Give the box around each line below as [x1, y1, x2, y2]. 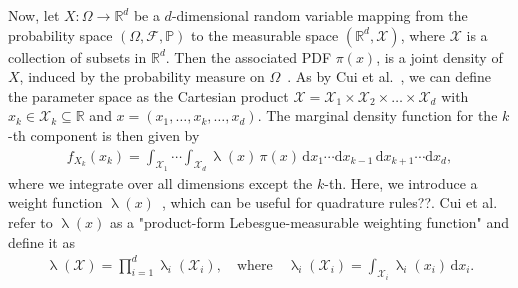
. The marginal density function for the [257, 105, 498, 126]
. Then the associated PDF [165, 46, 332, 67]
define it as [8, 231, 75, 252]
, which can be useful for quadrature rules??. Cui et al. [161, 192, 498, 213]
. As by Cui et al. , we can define [287, 66, 492, 87]
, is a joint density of [376, 46, 503, 67]
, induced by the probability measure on [19, 66, 265, 87]
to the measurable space [191, 24, 339, 45]
